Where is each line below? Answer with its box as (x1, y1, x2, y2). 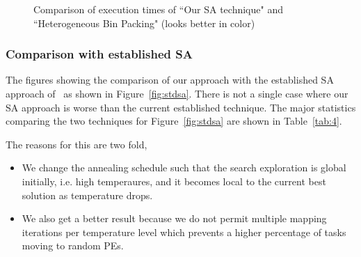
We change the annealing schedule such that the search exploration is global (22, 160, 346, 175)
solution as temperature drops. (22, 187, 153, 202)
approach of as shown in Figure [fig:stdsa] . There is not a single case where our (6, 86, 348, 100)
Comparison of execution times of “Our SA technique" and (33, 2, 283, 16)
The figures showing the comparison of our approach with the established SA (6, 72, 334, 87)
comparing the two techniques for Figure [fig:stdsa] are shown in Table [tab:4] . (6, 114, 342, 128)
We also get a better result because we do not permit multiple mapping (22, 211, 327, 226)
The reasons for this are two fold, (6, 137, 147, 151)
